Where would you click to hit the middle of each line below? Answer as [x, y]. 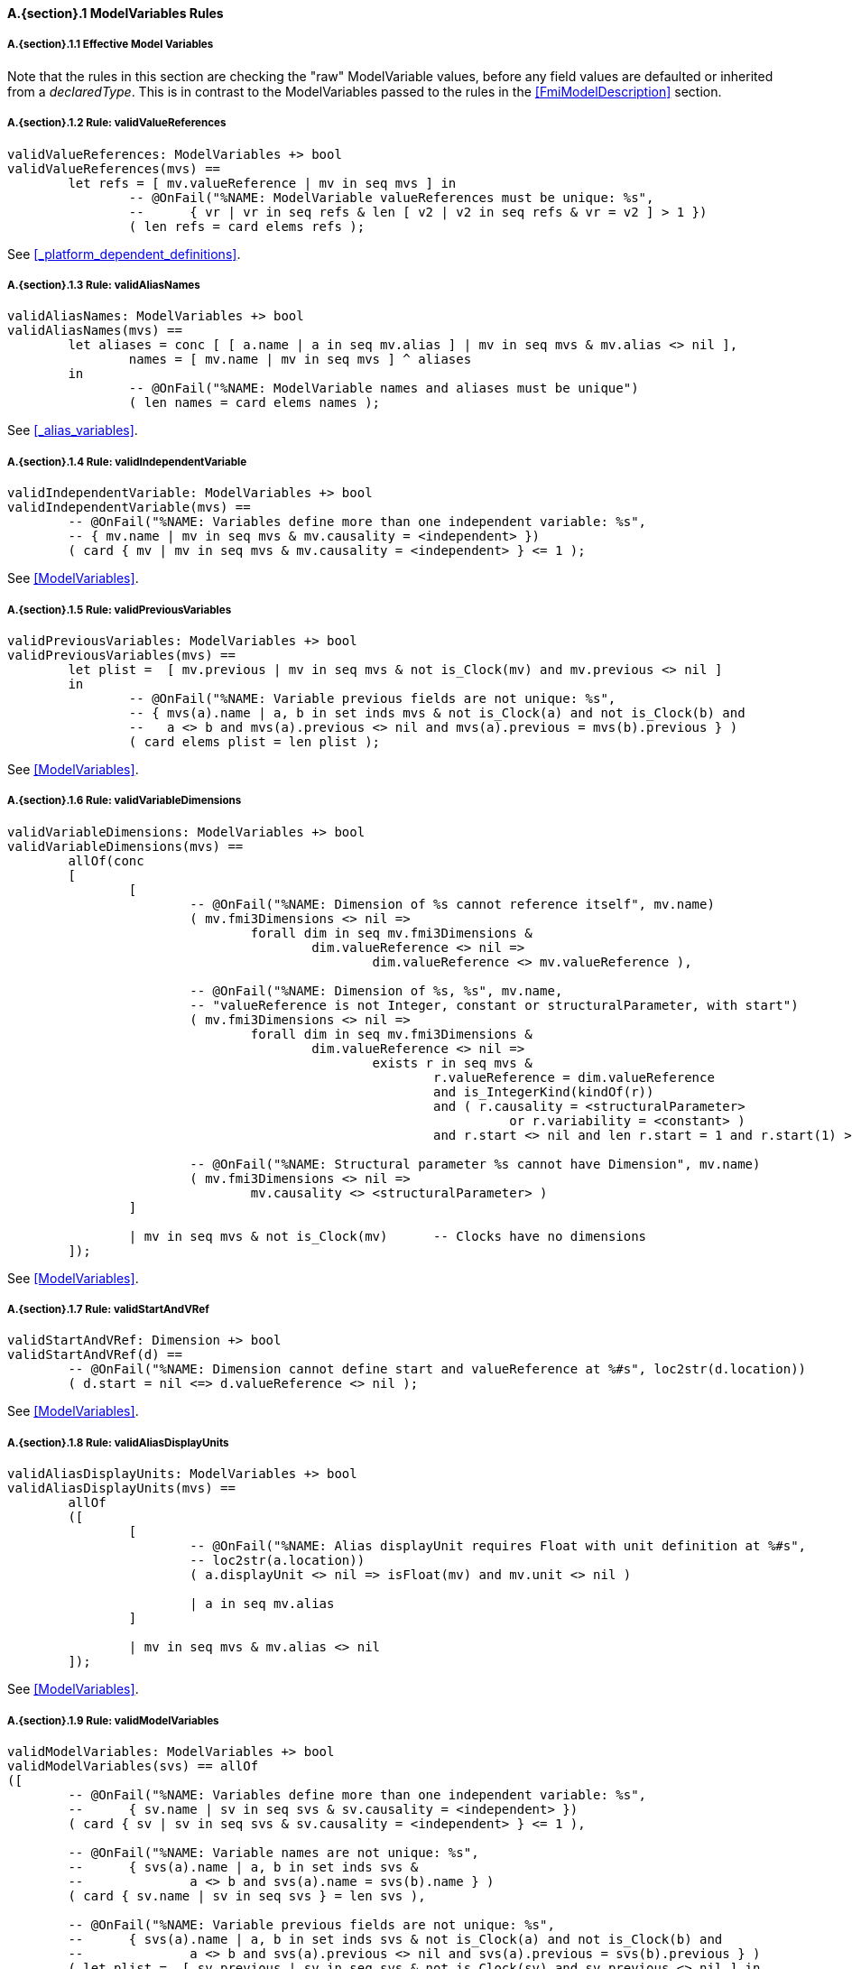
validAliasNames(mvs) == [95, 331]
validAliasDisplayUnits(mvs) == [121, 1488]
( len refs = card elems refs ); [247, 226]
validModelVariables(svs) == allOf [133, 1766]
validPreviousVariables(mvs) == [121, 655]
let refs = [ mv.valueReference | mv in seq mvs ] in [262, 183]
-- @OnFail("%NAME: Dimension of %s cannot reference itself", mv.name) [452, 904]
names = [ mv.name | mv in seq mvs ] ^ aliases [300, 360]
